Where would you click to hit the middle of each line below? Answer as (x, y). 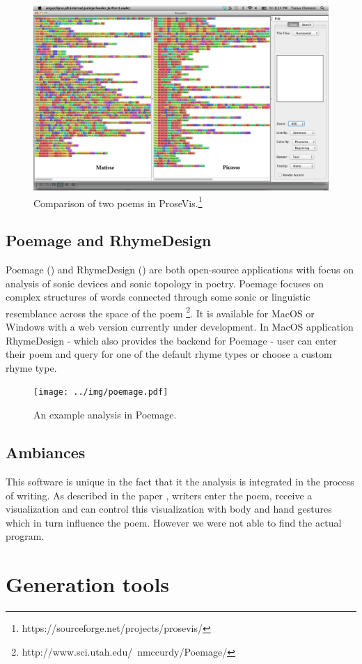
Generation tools (88, 584)
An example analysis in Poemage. (105, 415)
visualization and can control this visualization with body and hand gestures (169, 509)
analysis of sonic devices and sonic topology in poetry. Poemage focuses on (165, 283)
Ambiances (46, 452)
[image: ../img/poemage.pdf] (101, 392)
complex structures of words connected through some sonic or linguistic (158, 297)
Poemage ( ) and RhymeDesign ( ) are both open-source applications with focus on (180, 270)
